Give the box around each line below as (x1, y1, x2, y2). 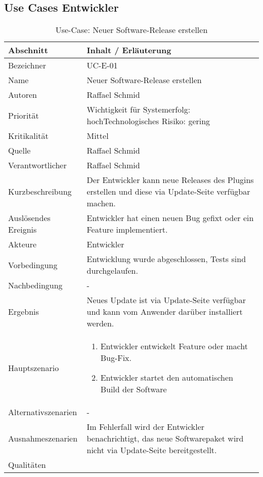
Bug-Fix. (100, 352, 132, 364)
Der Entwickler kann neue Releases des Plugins (86, 174, 254, 186)
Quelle (8, 144, 31, 157)
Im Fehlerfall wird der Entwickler (86, 421, 205, 433)
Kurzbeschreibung (8, 186, 72, 198)
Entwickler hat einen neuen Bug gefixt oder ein (86, 212, 254, 224)
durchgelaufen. (86, 265, 138, 277)
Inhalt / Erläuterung (86, 44, 171, 56)
